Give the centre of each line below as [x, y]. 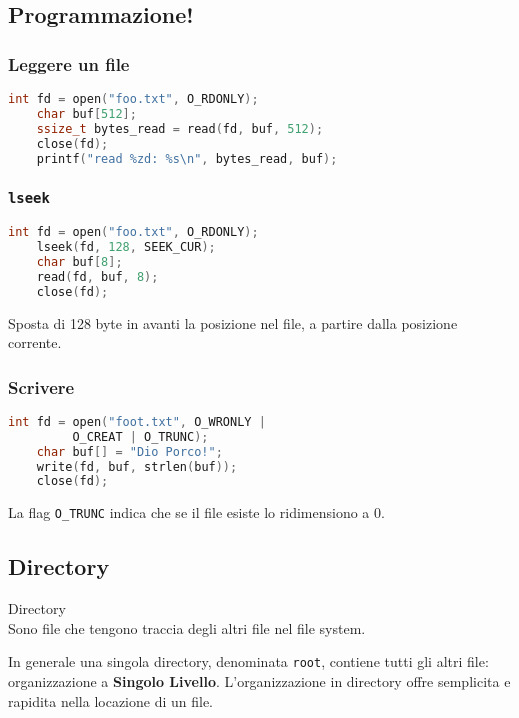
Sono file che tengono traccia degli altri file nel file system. [187, 627]
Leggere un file [69, 63]
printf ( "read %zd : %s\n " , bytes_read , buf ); [187, 158]
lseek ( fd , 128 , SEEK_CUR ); [126, 247]
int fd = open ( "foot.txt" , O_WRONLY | [137, 421]
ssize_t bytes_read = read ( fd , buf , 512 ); [180, 128]
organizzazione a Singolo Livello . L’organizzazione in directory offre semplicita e [259, 681]
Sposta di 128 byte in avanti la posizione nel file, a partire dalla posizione [233, 322]
